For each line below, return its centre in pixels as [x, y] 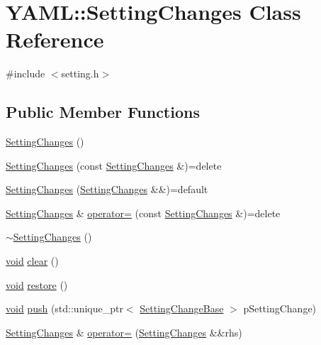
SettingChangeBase [182, 308]
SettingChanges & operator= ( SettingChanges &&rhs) [124, 332]
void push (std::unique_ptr [64, 308]
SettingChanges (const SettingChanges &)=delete [114, 165]
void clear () [32, 261]
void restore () [37, 284]
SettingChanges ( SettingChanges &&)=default [107, 189]
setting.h [80, 73]
